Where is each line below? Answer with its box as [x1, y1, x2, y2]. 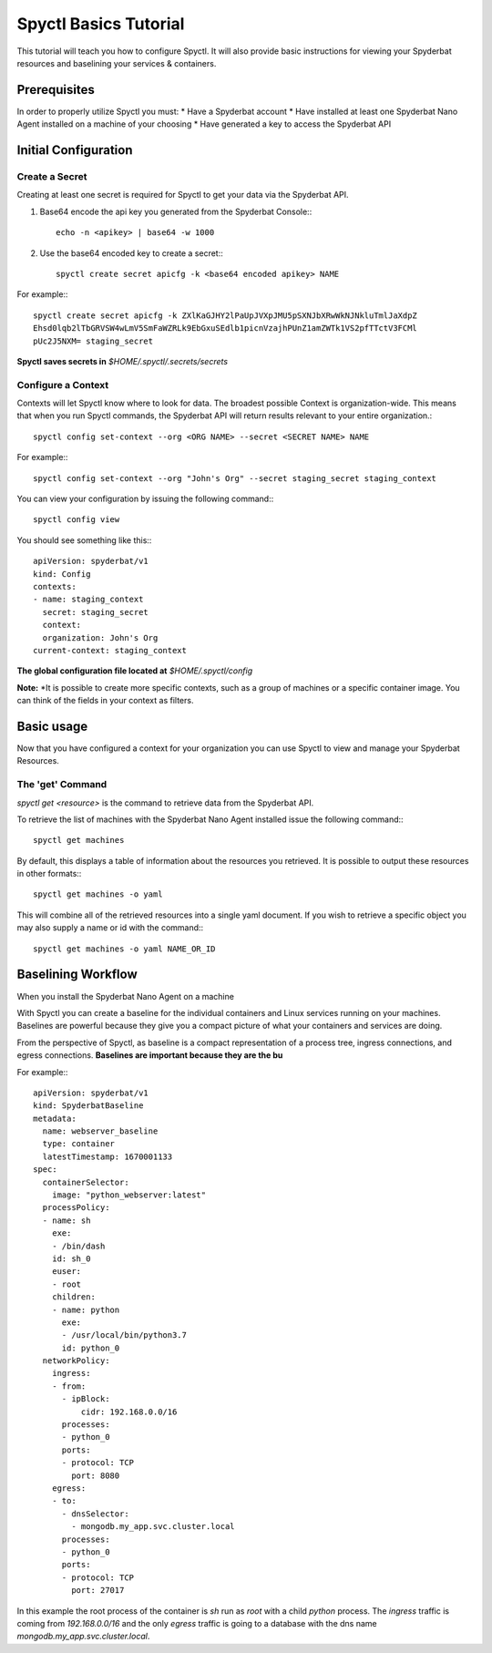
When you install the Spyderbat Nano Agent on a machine [16, 991, 234, 1001]
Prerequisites [16, 82, 95, 98]
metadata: [33, 1113, 77, 1124]
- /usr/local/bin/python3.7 [61, 1330, 187, 1340]
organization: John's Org [42, 632, 159, 642]
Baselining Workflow [16, 967, 138, 982]
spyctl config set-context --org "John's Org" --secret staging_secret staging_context [33, 473, 437, 483]
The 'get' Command [16, 778, 108, 791]
